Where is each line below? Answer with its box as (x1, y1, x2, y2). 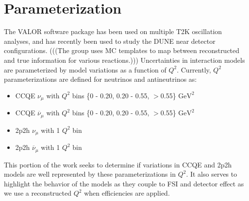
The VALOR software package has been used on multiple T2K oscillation (4, 26, 222, 37)
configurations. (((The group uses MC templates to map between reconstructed (4, 45, 240, 55)
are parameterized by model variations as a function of (4, 64, 166, 74)
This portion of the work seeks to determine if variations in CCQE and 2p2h (4, 159, 232, 169)
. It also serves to (186, 169, 237, 179)
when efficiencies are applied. (84, 188, 170, 198)
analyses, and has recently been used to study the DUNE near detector (4, 36, 216, 46)
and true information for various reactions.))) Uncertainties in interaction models (4, 55, 245, 65)
